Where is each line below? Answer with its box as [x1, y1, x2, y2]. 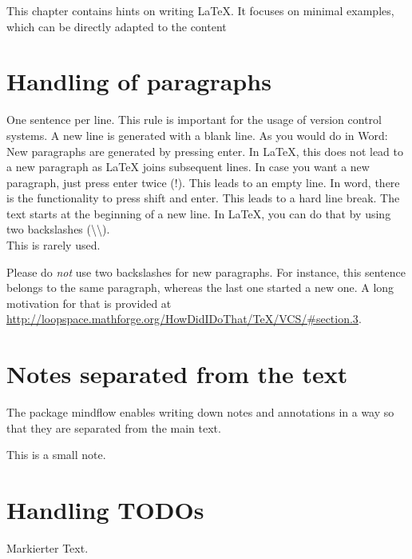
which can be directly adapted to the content [6, 18, 227, 34]
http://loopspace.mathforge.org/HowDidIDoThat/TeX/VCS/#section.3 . [6, 310, 362, 327]
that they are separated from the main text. [6, 419, 221, 436]
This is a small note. [6, 446, 106, 463]
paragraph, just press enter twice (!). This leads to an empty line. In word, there [6, 174, 400, 190]
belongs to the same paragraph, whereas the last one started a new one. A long [6, 279, 394, 296]
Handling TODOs [6, 493, 204, 526]
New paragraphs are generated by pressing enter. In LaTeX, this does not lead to [6, 142, 404, 159]
